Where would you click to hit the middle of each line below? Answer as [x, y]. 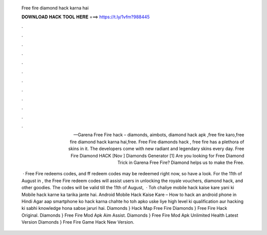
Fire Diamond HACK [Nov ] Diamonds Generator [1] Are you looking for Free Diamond [157, 156]
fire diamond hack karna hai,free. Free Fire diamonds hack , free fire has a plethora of [157, 142]
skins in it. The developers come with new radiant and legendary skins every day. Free [156, 149]
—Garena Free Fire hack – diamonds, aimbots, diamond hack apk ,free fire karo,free [159, 135]
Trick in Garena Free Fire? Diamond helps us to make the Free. [181, 162]
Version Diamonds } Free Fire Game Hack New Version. [78, 222]
